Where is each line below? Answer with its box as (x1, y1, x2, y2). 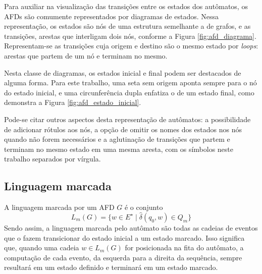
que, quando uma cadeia (4, 242, 79, 253)
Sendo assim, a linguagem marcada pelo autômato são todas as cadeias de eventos (4, 222, 258, 233)
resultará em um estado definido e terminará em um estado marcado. (4, 262, 218, 272)
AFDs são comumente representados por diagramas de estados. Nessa (4, 11, 219, 21)
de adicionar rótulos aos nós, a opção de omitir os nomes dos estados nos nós (4, 124, 242, 134)
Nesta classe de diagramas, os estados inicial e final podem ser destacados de (4, 67, 241, 78)
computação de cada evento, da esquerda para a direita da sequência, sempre (4, 252, 242, 262)
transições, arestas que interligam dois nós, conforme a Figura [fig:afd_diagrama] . (4, 30, 256, 41)
